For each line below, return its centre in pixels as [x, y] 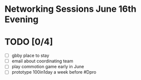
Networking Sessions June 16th [70, 9]
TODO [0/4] [29, 42]
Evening [22, 19]
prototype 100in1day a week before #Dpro [54, 72]
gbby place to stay [30, 55]
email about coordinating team [42, 61]
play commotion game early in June [48, 67]
